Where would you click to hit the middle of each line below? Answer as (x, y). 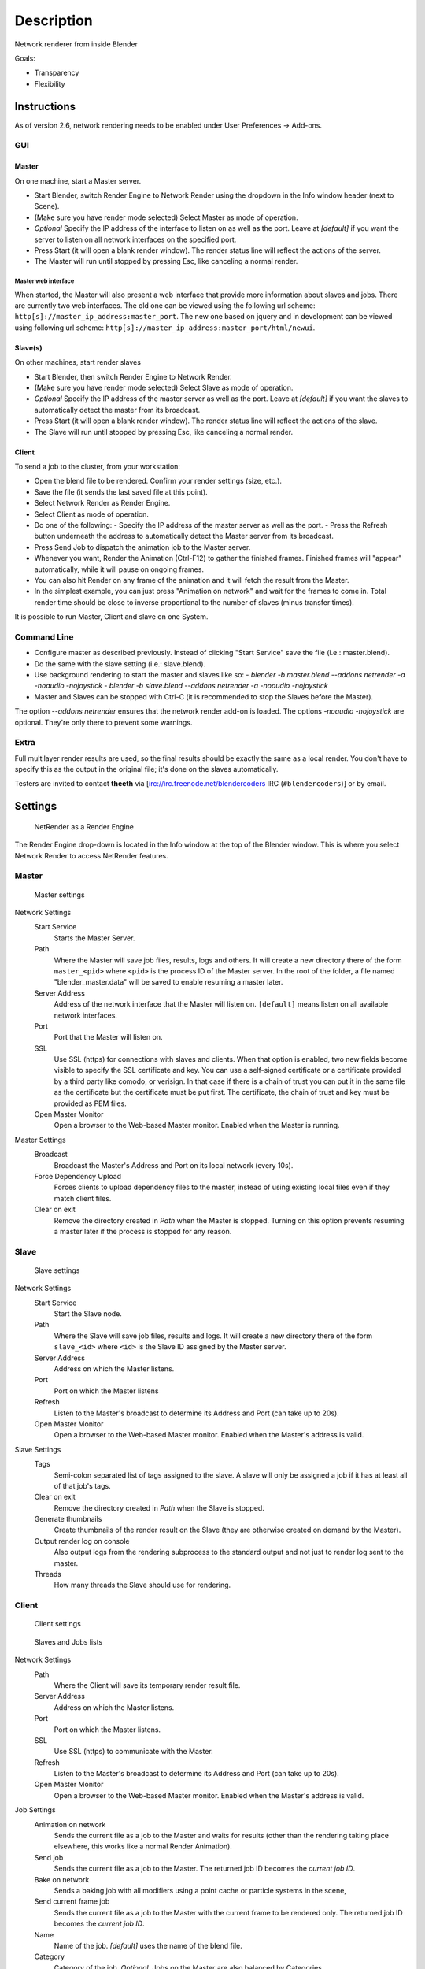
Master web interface (44, 281)
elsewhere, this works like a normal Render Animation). (143, 1846)
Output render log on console (82, 1541)
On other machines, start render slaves (78, 362)
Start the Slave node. (88, 1314)
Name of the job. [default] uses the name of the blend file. (148, 1945)
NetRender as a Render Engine (84, 826)
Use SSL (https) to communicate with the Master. (133, 1752)
